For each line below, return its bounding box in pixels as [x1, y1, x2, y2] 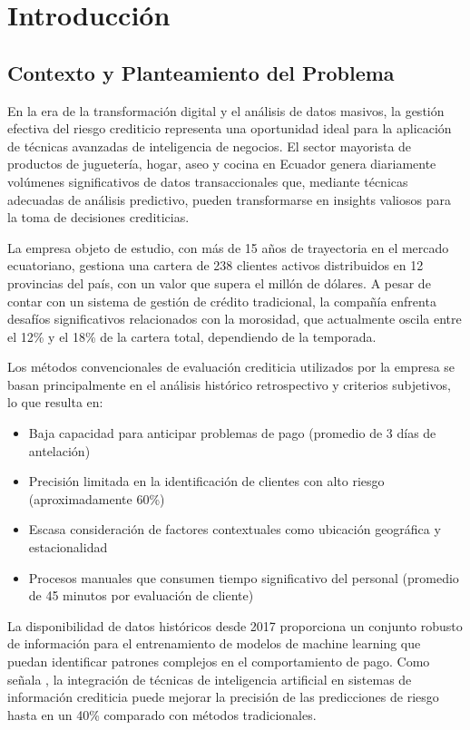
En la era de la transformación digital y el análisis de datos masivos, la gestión [7, 101, 445, 120]
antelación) [28, 441, 91, 460]
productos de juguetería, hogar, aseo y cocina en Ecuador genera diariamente [7, 154, 436, 173]
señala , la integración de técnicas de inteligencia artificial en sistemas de [7, 669, 412, 688]
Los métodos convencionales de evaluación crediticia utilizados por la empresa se [7, 357, 455, 376]
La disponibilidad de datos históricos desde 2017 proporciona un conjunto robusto [7, 616, 463, 635]
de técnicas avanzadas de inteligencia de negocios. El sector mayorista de [7, 136, 412, 155]
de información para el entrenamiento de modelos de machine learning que [7, 634, 421, 653]
